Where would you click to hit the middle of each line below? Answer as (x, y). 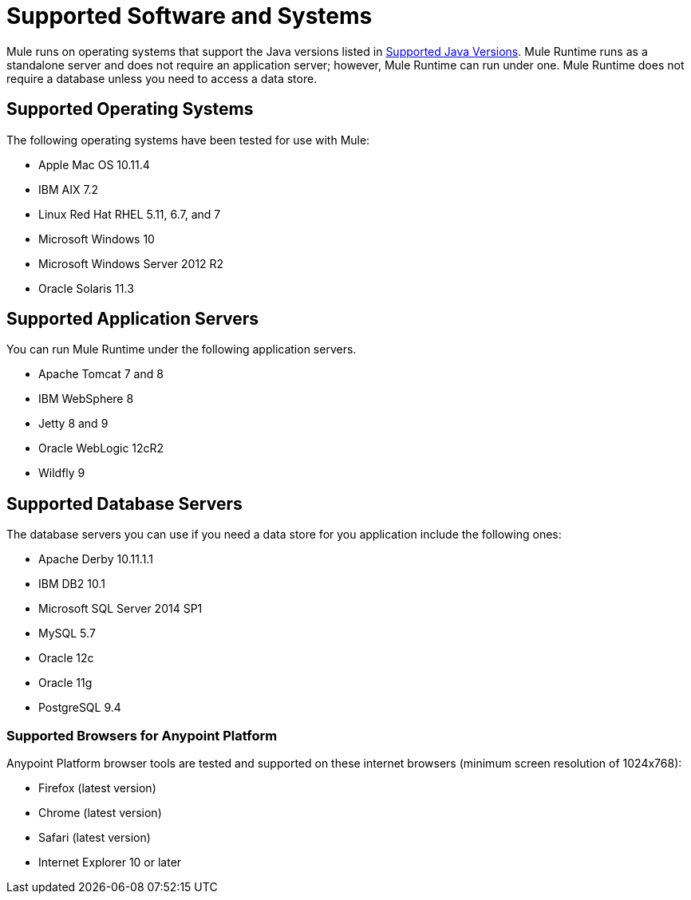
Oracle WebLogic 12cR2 (101, 448)
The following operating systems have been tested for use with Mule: (188, 140)
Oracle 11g (65, 683)
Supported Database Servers (124, 503)
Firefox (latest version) (97, 788)
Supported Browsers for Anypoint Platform (142, 735)
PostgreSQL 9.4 (80, 708)
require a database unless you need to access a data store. (162, 78)
